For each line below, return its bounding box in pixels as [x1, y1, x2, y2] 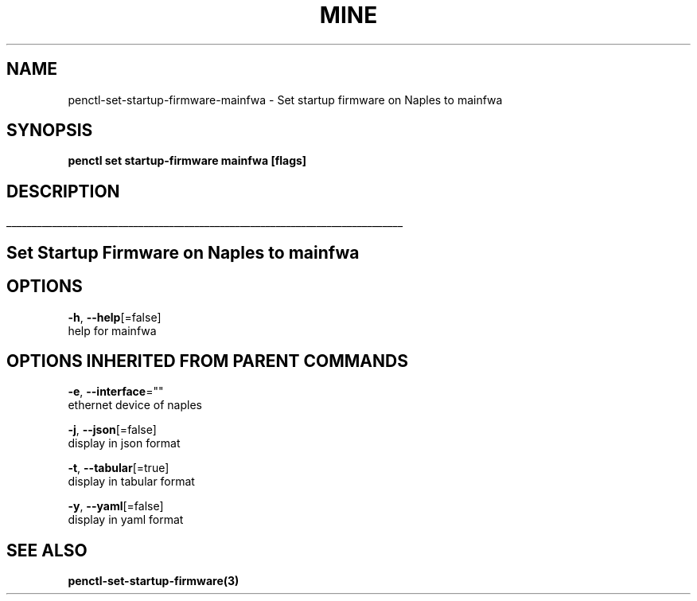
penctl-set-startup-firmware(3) [68, 574, 239, 588]
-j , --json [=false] [68, 423, 157, 437]
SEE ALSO [6, 540, 88, 560]
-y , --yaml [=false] [68, 499, 164, 513]
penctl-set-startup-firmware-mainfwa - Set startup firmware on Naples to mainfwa [68, 92, 503, 107]
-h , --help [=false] [68, 310, 162, 324]
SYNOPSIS [6, 120, 93, 141]
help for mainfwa [68, 323, 157, 338]
